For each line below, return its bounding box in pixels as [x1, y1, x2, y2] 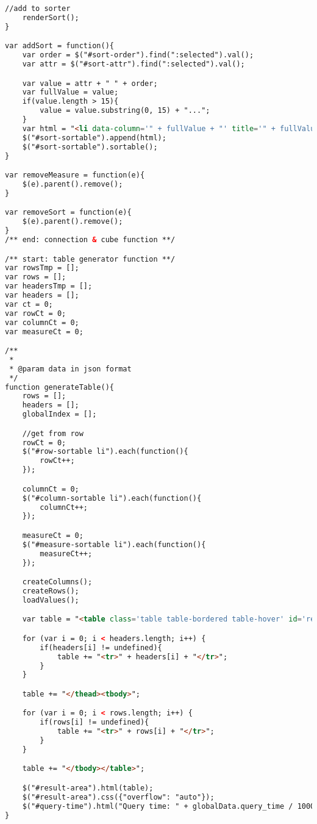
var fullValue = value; [22, 88, 119, 97]
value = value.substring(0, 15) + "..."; [40, 106, 210, 115]
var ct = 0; [5, 299, 53, 309]
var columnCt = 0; [5, 318, 79, 327]
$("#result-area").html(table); [22, 784, 154, 792]
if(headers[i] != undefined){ [40, 643, 162, 652]
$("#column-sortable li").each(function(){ [22, 493, 202, 503]
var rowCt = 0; [5, 309, 66, 318]
